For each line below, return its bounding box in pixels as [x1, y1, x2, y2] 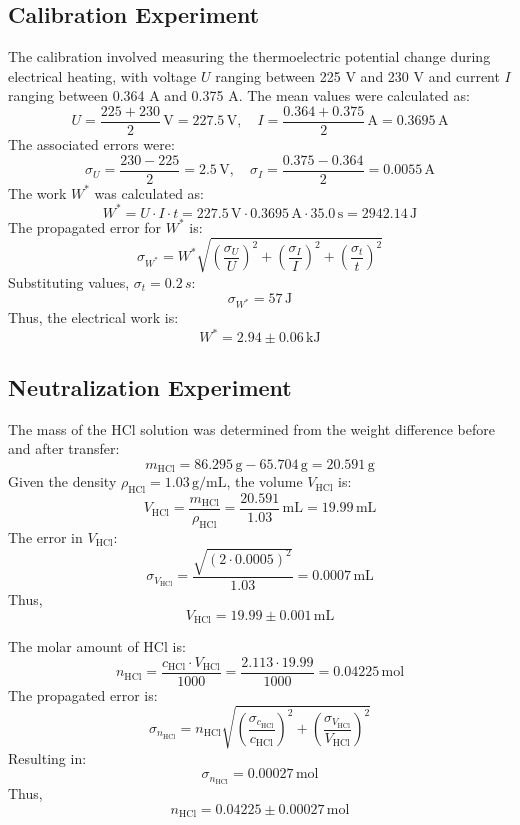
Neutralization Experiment [8, 371, 292, 402]
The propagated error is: [8, 684, 158, 705]
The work [8, 182, 67, 203]
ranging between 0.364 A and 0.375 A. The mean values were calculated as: [8, 85, 470, 106]
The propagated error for [8, 216, 162, 237]
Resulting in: [8, 747, 87, 768]
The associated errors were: [8, 134, 175, 155]
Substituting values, [8, 271, 130, 292]
